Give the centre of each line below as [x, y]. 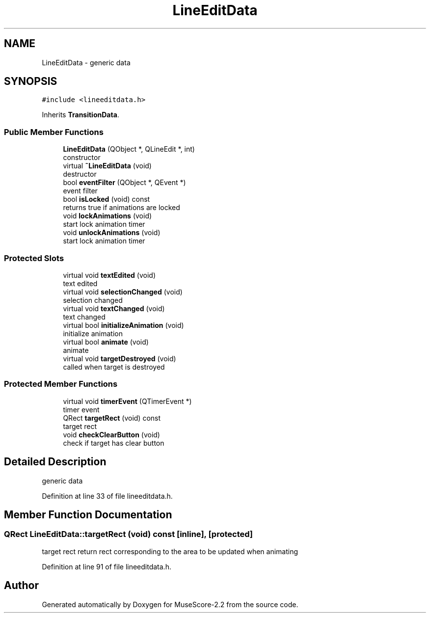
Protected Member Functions [61, 384]
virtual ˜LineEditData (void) [107, 166]
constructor [82, 158]
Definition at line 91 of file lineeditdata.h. [107, 566]
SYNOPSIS [31, 81]
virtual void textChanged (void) [114, 308]
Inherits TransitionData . [81, 115]
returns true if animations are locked [121, 208]
